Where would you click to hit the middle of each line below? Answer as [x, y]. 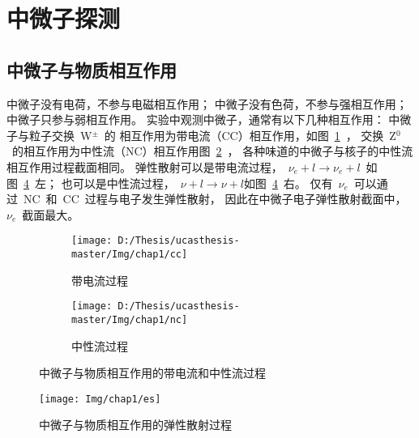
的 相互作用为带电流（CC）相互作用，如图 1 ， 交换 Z [250, 135]
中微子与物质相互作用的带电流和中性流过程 [152, 373]
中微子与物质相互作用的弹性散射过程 [135, 425]
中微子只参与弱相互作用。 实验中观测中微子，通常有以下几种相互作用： [196, 119]
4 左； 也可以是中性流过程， [99, 183]
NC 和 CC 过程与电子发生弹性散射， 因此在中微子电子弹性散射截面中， [215, 199]
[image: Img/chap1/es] [100, 399]
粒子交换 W [60, 135]
